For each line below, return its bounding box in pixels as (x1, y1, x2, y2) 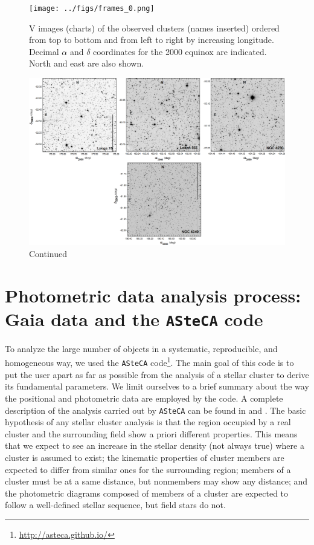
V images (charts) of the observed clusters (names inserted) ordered (29, 21, 280, 34)
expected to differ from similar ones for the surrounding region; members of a (5, 463, 291, 475)
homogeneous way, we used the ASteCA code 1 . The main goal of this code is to (5, 354, 294, 369)
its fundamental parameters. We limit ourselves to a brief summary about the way (5, 380, 309, 393)
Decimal (29, 45, 59, 57)
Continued (29, 247, 68, 259)
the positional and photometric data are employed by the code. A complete (5, 391, 283, 404)
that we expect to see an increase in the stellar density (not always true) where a (5, 439, 304, 452)
